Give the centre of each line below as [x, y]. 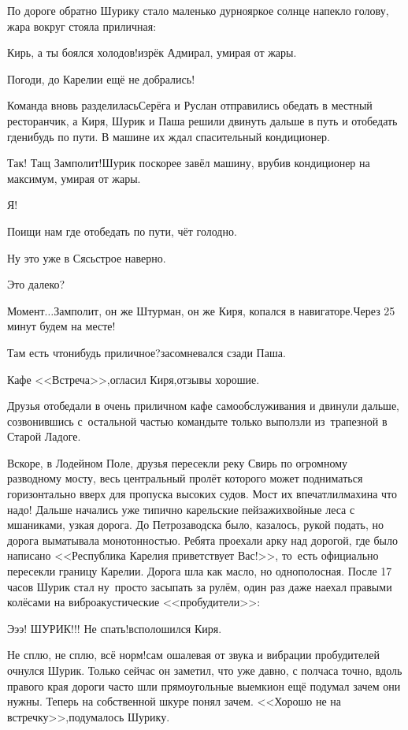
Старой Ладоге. [44, 436]
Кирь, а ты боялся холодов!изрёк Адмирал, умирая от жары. [152, 52]
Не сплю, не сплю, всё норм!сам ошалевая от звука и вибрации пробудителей [193, 655]
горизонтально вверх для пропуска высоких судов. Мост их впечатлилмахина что [202, 494]
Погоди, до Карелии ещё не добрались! [101, 78]
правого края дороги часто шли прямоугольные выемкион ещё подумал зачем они [204, 685]
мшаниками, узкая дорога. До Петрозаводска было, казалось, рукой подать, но [195, 525]
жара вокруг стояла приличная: [82, 26]
